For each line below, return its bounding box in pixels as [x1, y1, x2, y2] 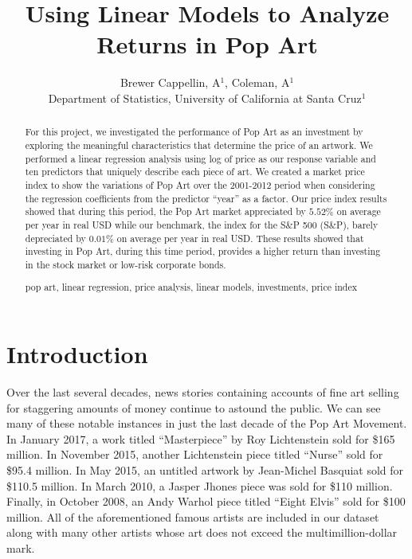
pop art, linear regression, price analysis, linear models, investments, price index [25, 280, 358, 294]
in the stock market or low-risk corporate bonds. [25, 257, 226, 271]
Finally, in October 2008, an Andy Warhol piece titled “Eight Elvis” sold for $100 [6, 493, 406, 510]
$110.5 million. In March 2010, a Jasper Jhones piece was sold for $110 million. [6, 477, 393, 494]
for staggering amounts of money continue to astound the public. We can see [6, 399, 381, 416]
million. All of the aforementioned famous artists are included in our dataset [6, 508, 379, 525]
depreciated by [25, 231, 86, 244]
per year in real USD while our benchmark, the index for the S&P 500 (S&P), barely [25, 217, 379, 231]
